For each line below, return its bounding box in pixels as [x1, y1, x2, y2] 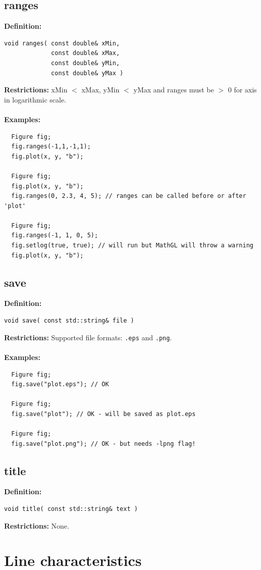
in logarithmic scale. [4, 94, 67, 105]
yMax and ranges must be [133, 84, 214, 95]
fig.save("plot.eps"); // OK [11, 381, 109, 388]
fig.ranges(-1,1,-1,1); [11, 143, 91, 150]
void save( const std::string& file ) [4, 317, 134, 325]
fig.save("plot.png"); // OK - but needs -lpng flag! [11, 440, 196, 447]
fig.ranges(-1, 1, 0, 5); [11, 232, 98, 239]
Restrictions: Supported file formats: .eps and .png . [4, 332, 172, 342]
